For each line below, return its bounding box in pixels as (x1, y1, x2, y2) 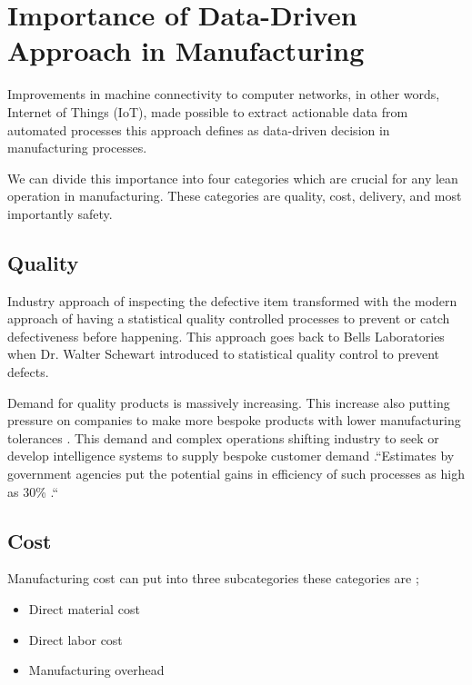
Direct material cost (28, 600, 140, 618)
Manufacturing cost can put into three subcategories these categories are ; (7, 569, 419, 588)
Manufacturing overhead (28, 660, 165, 680)
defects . (7, 362, 49, 382)
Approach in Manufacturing (7, 32, 365, 69)
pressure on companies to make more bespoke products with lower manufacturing (7, 411, 461, 430)
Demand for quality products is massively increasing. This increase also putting (7, 392, 450, 412)
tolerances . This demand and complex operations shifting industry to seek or (7, 428, 439, 447)
